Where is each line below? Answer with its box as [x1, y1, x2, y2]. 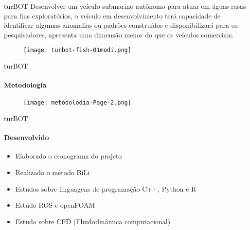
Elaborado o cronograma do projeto [15, 151, 122, 161]
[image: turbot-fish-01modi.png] [23, 47, 131, 54]
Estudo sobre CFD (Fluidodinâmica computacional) [15, 216, 171, 226]
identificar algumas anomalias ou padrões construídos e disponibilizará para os [4, 20, 238, 30]
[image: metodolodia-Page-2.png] [23, 99, 131, 106]
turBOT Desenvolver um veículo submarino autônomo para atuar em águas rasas [4, 1, 246, 11]
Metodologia [4, 80, 47, 90]
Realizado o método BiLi [15, 167, 90, 177]
